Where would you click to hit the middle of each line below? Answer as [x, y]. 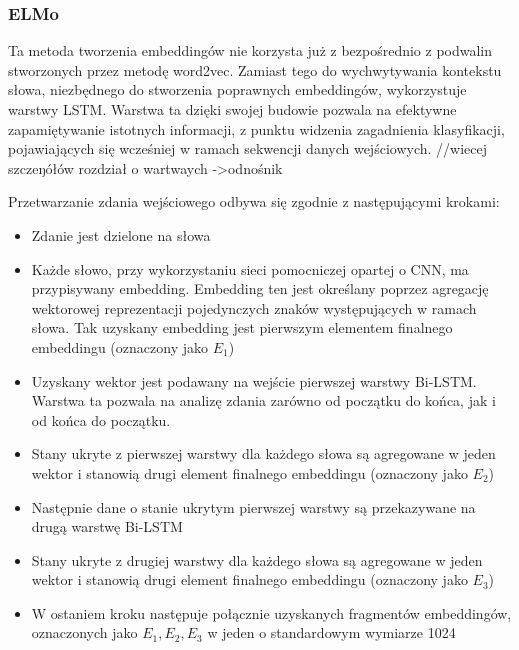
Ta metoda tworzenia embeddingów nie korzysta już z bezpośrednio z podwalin [250, 50]
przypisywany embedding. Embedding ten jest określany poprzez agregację [260, 288]
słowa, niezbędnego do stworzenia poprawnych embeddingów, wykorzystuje [237, 89]
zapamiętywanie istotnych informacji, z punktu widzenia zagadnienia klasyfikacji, [256, 128]
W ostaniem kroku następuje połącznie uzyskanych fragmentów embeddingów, [271, 612]
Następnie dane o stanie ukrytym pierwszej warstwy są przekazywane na [253, 506]
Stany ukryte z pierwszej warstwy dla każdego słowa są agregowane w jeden [263, 453]
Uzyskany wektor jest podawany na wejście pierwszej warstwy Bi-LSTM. [254, 380]
